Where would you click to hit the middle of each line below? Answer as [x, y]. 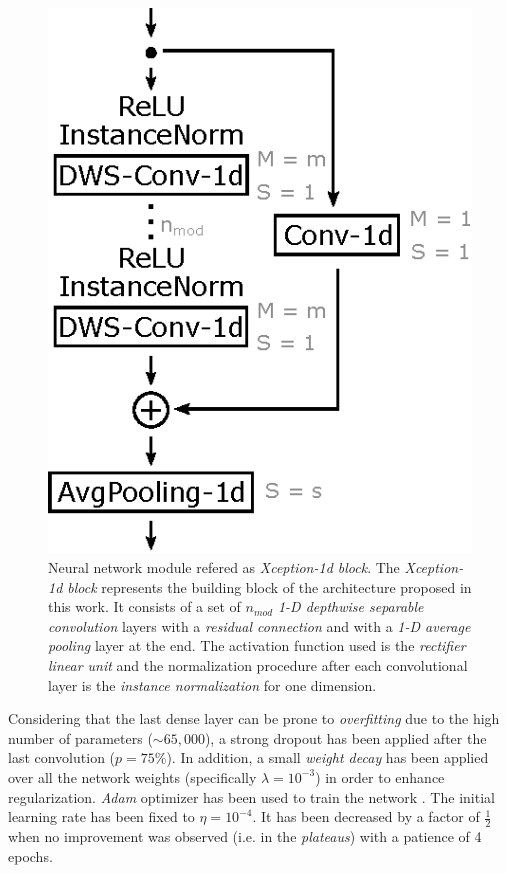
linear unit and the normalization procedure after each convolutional [258, 664]
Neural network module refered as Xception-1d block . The [224, 567]
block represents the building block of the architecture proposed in [269, 586]
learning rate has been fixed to [101, 816]
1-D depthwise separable [350, 606]
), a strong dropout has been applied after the [345, 737]
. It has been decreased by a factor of [366, 816]
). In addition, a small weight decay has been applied [327, 757]
